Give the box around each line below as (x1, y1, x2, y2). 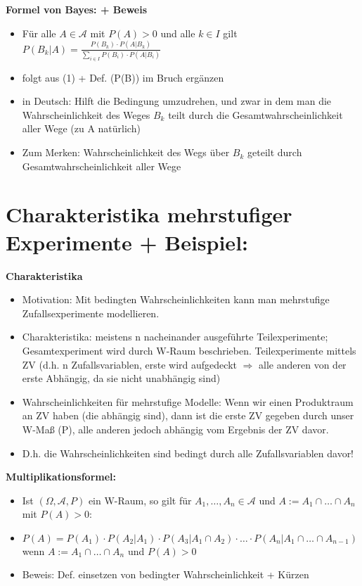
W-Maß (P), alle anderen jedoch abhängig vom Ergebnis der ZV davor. (22, 421, 329, 436)
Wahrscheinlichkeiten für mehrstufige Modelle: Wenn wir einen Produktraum (22, 394, 354, 409)
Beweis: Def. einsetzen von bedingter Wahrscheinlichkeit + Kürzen (22, 567, 309, 582)
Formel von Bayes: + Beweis (6, 2, 148, 16)
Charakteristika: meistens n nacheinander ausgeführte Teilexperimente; (22, 329, 328, 344)
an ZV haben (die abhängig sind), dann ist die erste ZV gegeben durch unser (22, 408, 354, 423)
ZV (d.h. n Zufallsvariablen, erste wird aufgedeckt (22, 357, 237, 371)
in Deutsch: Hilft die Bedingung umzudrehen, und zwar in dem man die (22, 94, 332, 108)
